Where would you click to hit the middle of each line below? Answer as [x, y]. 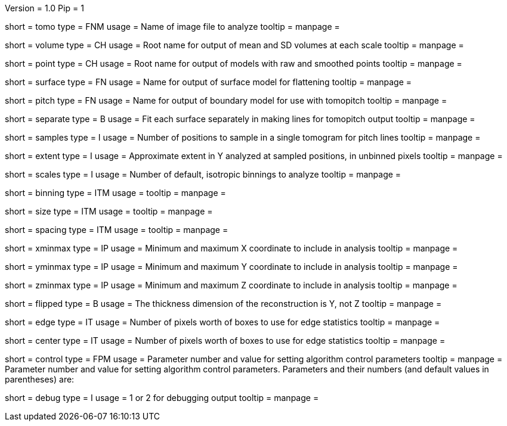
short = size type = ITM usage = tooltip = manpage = [109, 211]
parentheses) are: [40, 379]
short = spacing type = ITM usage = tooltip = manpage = [117, 230]
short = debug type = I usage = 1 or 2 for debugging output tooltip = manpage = [162, 398]
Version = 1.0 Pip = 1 [44, 8]
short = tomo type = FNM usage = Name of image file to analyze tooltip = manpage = [172, 27]
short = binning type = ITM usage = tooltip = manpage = [115, 193]
